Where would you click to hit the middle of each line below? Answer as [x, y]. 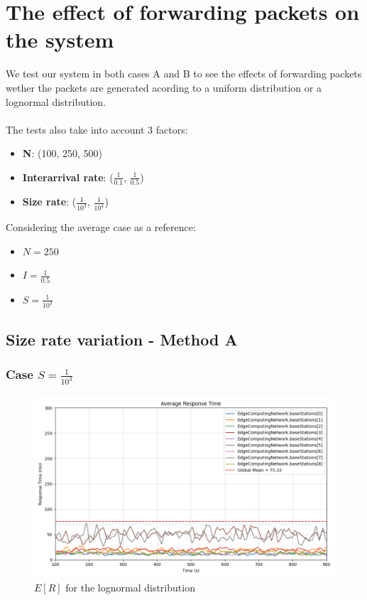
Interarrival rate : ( [68, 177]
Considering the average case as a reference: [101, 227]
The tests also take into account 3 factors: [97, 129]
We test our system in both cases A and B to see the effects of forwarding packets [184, 74]
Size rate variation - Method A [122, 339]
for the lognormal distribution [130, 587]
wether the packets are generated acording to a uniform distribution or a [164, 87]
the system [60, 39]
